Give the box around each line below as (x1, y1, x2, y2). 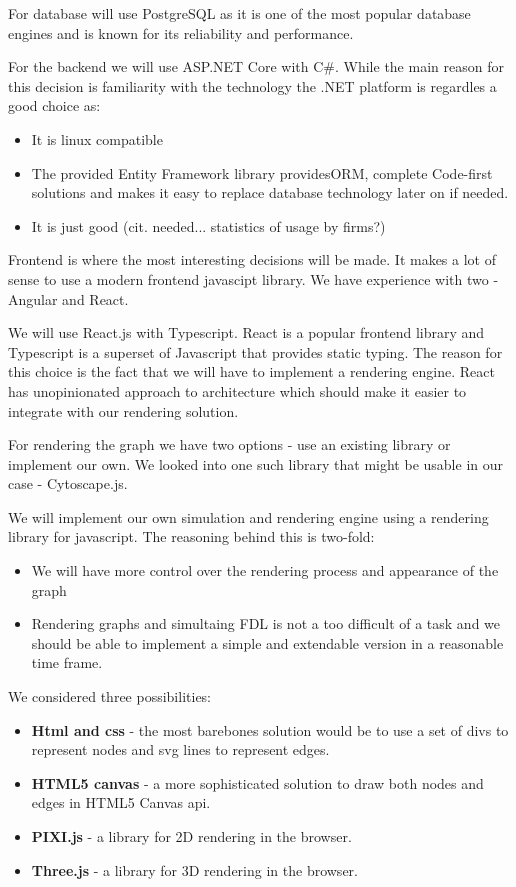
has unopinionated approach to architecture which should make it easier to (8, 380, 467, 401)
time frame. (31, 652, 103, 673)
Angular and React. (8, 288, 129, 309)
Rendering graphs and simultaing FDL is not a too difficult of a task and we (31, 613, 501, 634)
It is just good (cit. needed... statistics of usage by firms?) (31, 215, 386, 236)
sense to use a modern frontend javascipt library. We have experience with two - (8, 268, 499, 289)
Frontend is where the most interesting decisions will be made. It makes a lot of (8, 249, 496, 270)
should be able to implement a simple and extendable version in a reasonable (31, 632, 504, 653)
